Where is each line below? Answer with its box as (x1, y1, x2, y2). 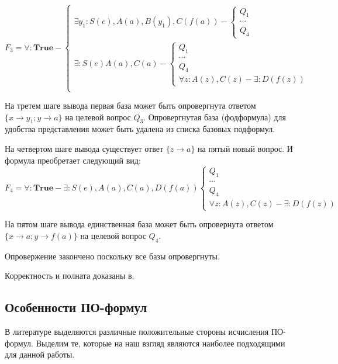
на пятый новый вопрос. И (198, 142, 293, 154)
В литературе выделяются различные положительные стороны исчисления (5, 325, 269, 338)
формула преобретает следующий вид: (5, 154, 141, 166)
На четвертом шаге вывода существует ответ (5, 142, 164, 154)
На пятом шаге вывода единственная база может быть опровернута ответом (5, 218, 274, 230)
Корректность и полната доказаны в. (5, 269, 134, 282)
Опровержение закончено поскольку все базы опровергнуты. (5, 249, 220, 262)
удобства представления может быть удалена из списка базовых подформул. (5, 123, 275, 135)
